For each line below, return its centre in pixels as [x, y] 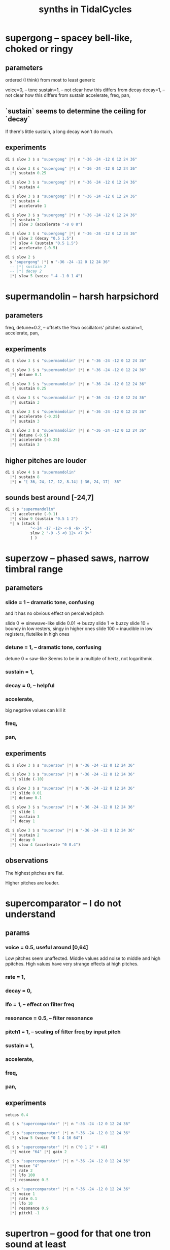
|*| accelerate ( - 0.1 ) [34, 514]
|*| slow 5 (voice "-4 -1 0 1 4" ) [46, 276]
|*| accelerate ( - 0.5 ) [34, 248]
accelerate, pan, [22, 333]
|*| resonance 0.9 [29, 1208]
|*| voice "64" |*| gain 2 [38, 1152]
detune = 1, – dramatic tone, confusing [53, 647]
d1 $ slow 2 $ [20, 257]
